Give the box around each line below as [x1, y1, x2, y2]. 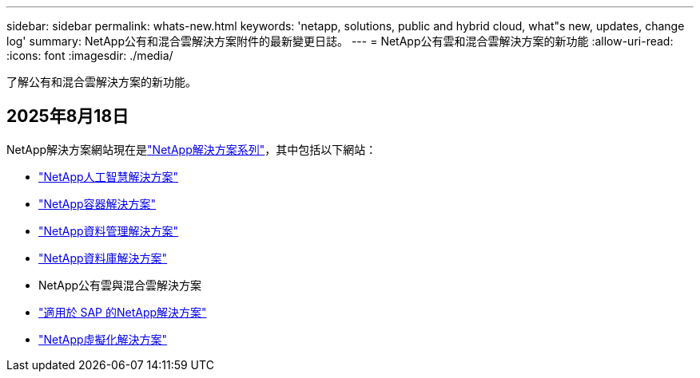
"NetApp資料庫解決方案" [38, 250, 168, 265]
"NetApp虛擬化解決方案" [38, 332, 168, 346]
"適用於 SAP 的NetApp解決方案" [38, 305, 207, 319]
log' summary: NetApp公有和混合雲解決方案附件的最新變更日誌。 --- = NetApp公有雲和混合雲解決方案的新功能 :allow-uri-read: [6, 34, 674, 48]
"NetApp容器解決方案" [38, 196, 157, 211]
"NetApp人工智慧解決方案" [38, 169, 179, 183]
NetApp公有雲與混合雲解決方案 [38, 278, 202, 292]
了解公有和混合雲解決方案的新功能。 [6, 75, 197, 89]
